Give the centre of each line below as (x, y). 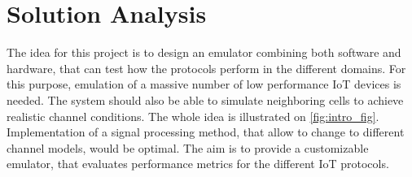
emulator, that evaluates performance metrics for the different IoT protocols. (198, 164)
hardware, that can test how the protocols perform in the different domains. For (206, 68)
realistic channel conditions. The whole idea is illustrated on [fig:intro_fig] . (193, 116)
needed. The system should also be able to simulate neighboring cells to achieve (205, 99)
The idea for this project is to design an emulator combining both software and (204, 52)
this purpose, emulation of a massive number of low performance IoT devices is (204, 84)
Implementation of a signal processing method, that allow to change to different (206, 132)
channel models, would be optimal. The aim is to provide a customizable (188, 147)
